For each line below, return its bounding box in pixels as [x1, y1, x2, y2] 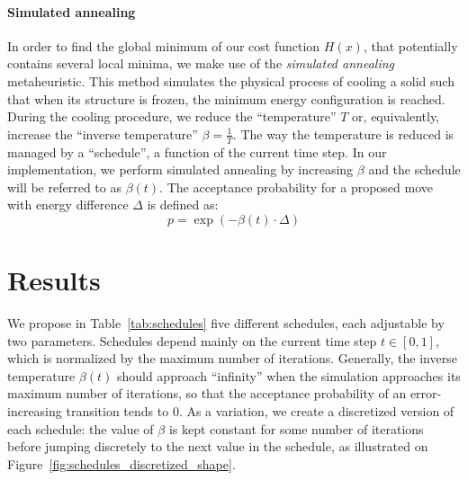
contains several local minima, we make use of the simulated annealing [7, 54, 394, 73]
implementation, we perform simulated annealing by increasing [7, 160, 354, 179]
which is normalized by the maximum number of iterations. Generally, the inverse [7, 349, 457, 368]
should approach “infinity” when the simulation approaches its [116, 366, 461, 385]
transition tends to [66, 402, 169, 421]
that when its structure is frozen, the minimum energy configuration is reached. [7, 89, 445, 108]
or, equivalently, [352, 107, 440, 126]
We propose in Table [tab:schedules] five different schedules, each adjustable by [7, 314, 445, 333]
